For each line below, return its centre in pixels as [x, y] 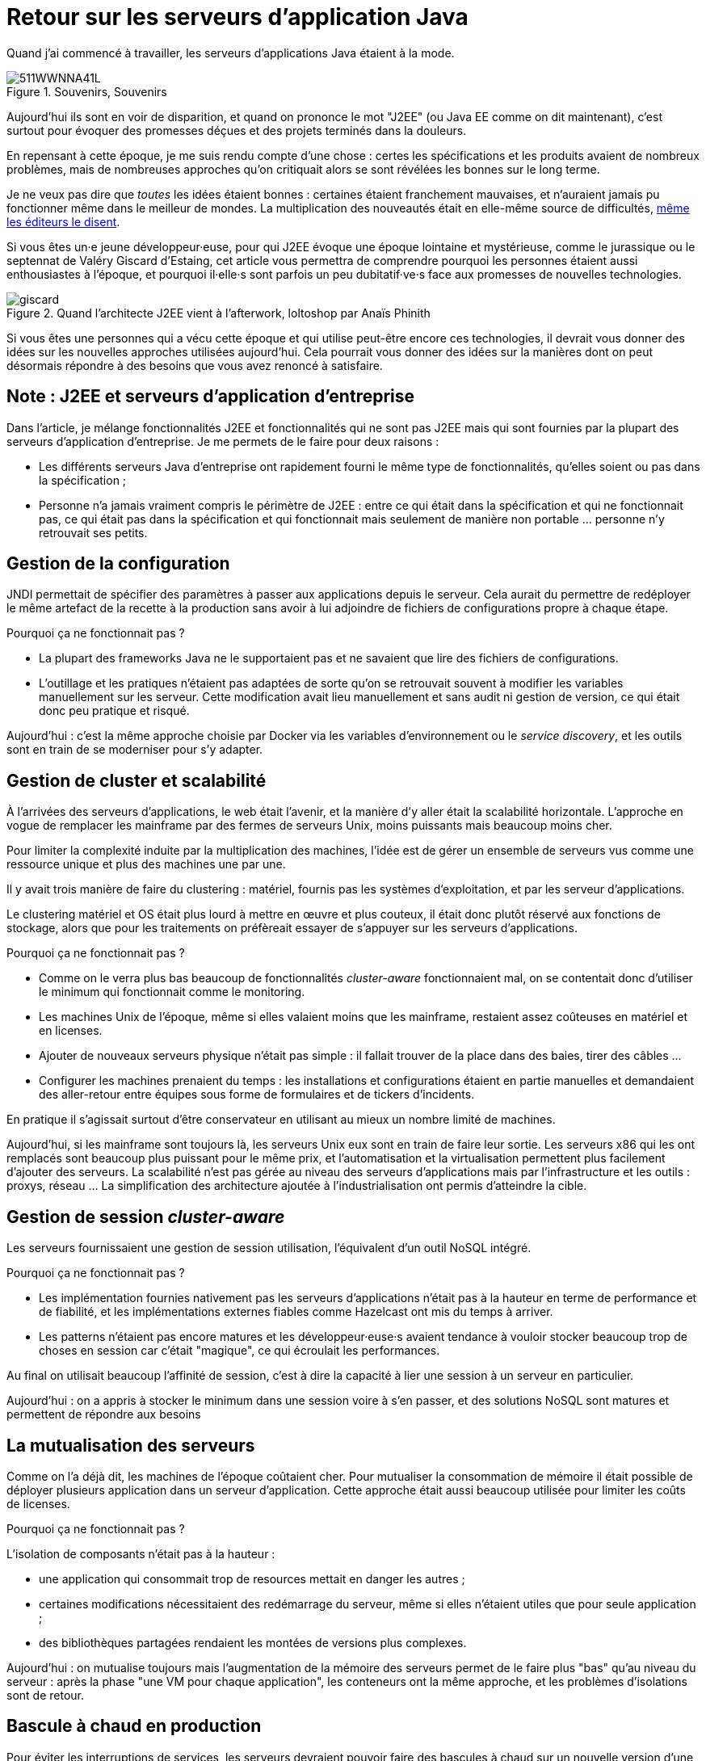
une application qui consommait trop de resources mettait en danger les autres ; [252, 1578]
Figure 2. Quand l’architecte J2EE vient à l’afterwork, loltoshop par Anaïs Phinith [219, 313]
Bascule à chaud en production [134, 1726]
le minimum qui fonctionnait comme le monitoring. [172, 992]
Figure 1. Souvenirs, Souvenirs [87, 91]
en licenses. [71, 1031]
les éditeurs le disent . [63, 221]
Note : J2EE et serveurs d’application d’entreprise [211, 397]
